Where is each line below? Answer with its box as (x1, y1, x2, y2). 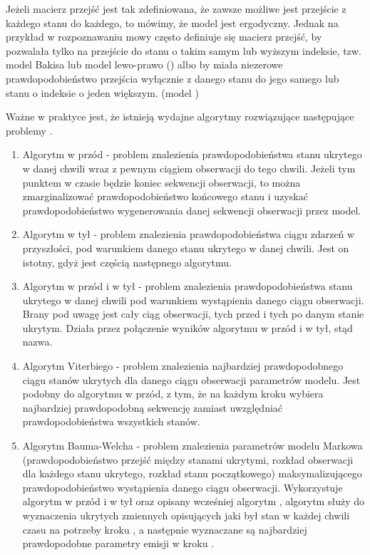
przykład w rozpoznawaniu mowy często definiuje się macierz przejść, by (6, 29, 322, 44)
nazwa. (22, 334, 53, 349)
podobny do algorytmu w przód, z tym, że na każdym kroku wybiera (22, 386, 324, 401)
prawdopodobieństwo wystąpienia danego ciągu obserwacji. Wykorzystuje (22, 479, 343, 494)
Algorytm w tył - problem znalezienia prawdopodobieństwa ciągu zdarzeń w (22, 227, 355, 242)
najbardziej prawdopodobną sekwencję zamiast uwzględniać (22, 400, 283, 415)
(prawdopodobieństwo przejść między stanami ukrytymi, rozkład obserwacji (22, 452, 354, 467)
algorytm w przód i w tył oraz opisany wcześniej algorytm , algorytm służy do (22, 494, 364, 509)
